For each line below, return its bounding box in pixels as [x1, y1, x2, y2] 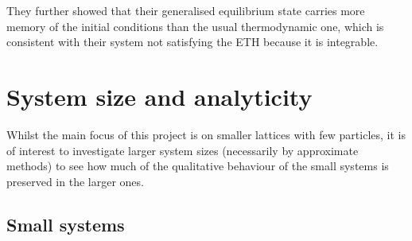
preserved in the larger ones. [6, 173, 144, 189]
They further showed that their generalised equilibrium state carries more [6, 2, 365, 18]
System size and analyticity [6, 80, 313, 112]
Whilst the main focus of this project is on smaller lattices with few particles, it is [6, 126, 406, 142]
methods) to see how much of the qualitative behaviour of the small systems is [6, 157, 389, 174]
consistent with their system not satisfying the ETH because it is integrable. [6, 33, 379, 50]
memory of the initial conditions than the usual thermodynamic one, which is [6, 17, 384, 34]
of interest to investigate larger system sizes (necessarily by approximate [6, 142, 359, 158]
